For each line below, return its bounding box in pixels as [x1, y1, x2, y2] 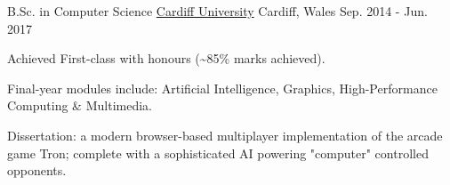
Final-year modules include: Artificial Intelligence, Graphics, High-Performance [7, 78, 438, 97]
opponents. [7, 161, 67, 180]
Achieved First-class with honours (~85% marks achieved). [7, 49, 325, 68]
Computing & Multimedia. [7, 96, 152, 115]
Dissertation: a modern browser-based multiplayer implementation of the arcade [7, 125, 443, 144]
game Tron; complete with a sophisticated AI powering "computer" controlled [7, 143, 429, 162]
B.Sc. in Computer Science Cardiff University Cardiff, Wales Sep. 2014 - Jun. [7, 2, 428, 20]
